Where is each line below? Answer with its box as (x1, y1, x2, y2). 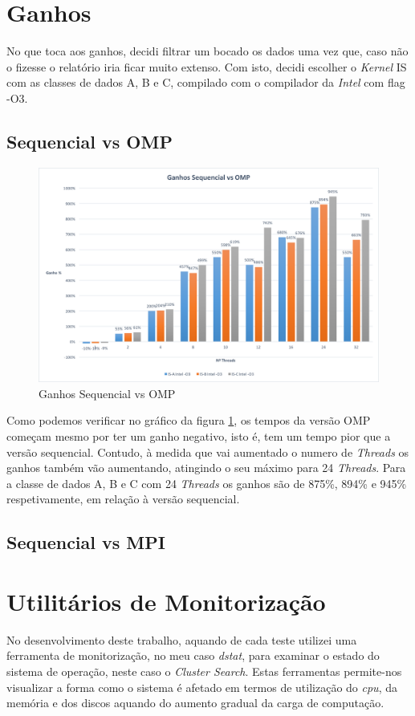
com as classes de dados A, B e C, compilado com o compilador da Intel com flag (6, 74, 405, 91)
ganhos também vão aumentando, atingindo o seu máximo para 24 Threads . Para (6, 459, 406, 476)
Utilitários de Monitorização (6, 584, 326, 617)
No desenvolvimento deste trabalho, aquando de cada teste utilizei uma (6, 631, 357, 648)
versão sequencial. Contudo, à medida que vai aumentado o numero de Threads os (6, 443, 409, 460)
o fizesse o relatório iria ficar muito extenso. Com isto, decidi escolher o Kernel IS (6, 58, 407, 75)
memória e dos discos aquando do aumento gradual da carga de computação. (6, 694, 384, 711)
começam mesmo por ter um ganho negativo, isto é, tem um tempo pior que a (6, 427, 391, 444)
